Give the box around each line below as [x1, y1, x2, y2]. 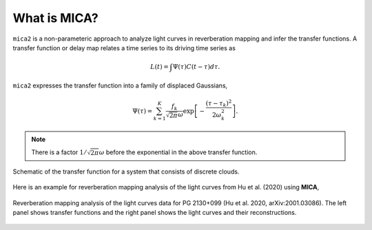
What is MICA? [12, 10, 99, 25]
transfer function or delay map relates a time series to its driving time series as [12, 43, 236, 52]
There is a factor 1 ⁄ [31, 148, 86, 156]
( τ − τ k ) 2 [205, 98, 232, 109]
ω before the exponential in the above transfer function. [99, 148, 258, 156]
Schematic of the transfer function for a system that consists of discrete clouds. [12, 167, 240, 176]
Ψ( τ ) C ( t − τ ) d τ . [172, 63, 220, 70]
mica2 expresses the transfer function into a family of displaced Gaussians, [12, 81, 228, 90]
